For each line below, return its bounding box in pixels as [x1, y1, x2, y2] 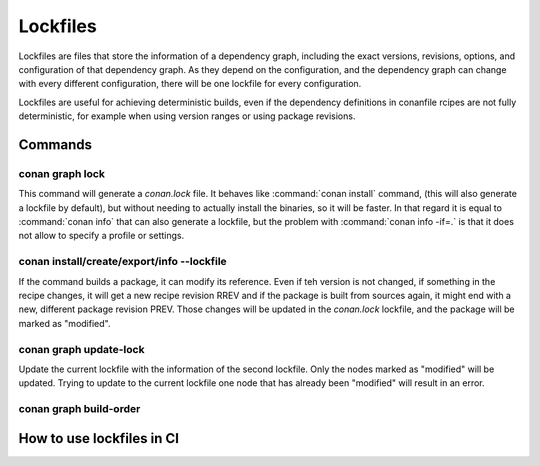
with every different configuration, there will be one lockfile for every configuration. [18, 78, 362, 90]
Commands [18, 136, 93, 153]
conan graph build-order [18, 402, 141, 416]
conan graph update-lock [18, 342, 145, 356]
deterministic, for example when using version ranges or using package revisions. [18, 110, 356, 122]
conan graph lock [18, 166, 105, 180]
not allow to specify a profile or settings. [18, 230, 185, 242]
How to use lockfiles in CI [18, 430, 180, 447]
